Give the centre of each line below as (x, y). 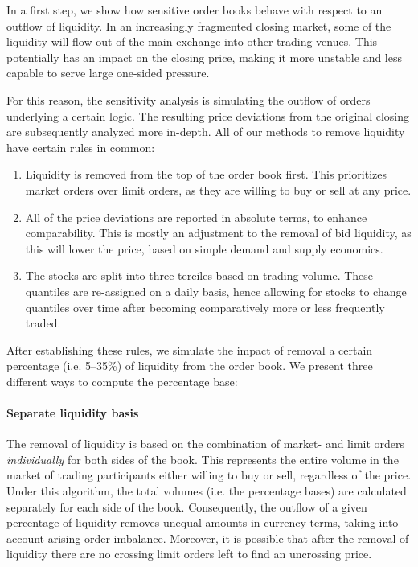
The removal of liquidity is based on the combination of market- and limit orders (206, 444)
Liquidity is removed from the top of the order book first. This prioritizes (206, 174)
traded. (43, 323)
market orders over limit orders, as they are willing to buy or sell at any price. (218, 189)
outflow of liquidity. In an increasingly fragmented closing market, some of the (199, 25)
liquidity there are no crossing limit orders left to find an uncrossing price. (189, 554)
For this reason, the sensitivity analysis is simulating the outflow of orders (189, 99)
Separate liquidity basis (73, 413)
